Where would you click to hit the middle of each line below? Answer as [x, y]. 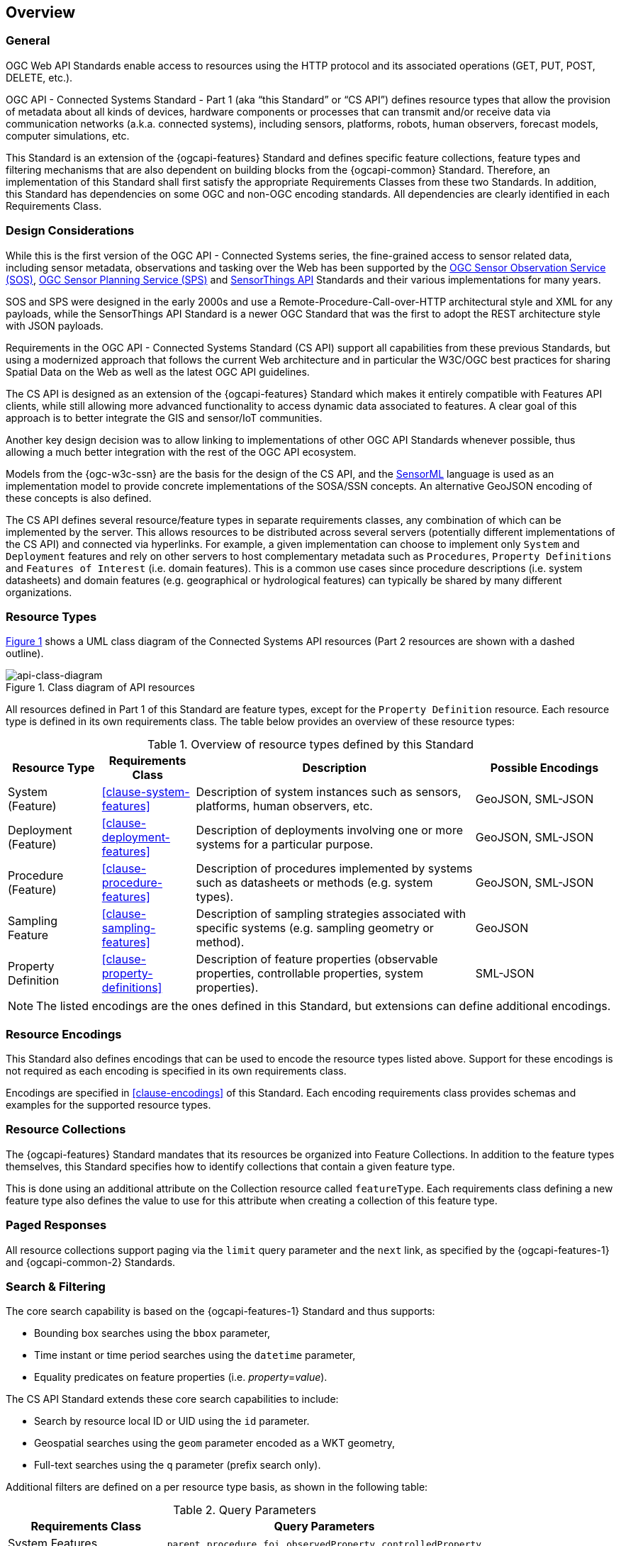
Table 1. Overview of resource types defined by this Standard [310, 745]
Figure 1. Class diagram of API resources [100, 688]
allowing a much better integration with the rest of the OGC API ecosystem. [181, 452]
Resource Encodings [64, 1034]
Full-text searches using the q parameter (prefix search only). [178, 1465]
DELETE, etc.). [39, 77]
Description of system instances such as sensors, [329, 792]
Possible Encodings [544, 768]
